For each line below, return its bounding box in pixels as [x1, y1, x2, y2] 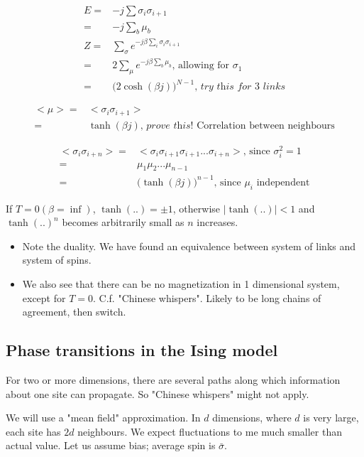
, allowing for [172, 60, 230, 71]
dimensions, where [212, 410, 292, 425]
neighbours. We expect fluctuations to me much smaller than [77, 424, 342, 439]
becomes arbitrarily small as [62, 215, 184, 230]
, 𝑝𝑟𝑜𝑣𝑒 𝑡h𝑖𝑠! [140, 120, 194, 131]
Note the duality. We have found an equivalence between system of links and [22, 238, 356, 253]
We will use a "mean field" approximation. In [6, 410, 201, 425]
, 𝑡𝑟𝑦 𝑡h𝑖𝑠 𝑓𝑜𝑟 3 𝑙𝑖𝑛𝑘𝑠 [194, 82, 285, 92]
